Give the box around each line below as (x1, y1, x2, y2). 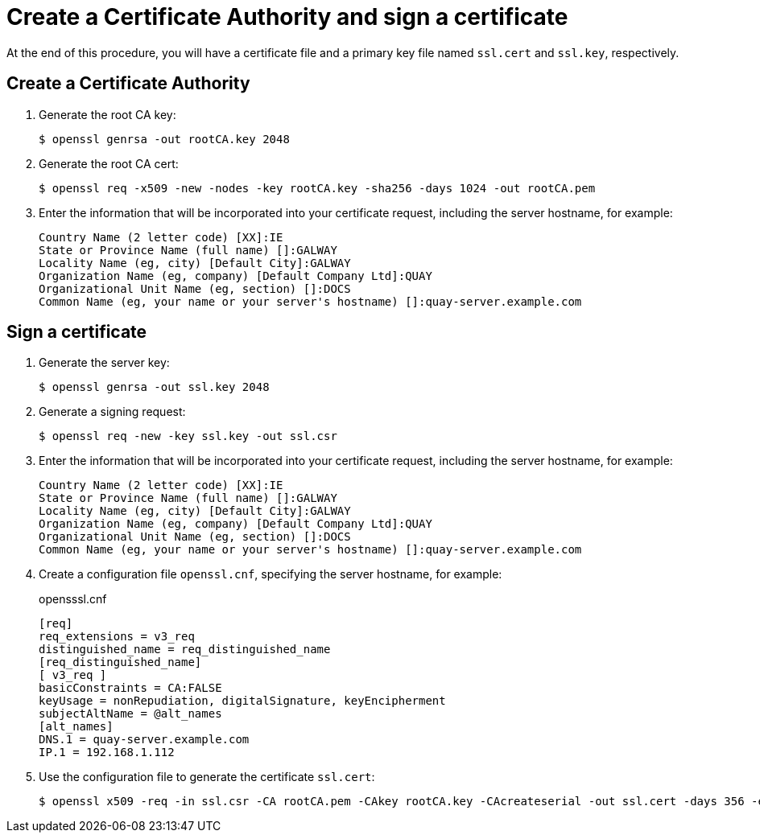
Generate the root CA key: (39, 107, 176, 121)
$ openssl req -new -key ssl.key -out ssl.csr (39, 430, 337, 443)
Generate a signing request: (39, 405, 186, 419)
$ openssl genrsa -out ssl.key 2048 (39, 380, 270, 394)
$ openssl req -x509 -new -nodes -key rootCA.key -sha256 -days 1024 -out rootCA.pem (39, 181, 596, 195)
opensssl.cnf (39, 592, 107, 607)
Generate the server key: (39, 356, 170, 370)
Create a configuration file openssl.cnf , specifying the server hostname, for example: (39, 567, 502, 582)
